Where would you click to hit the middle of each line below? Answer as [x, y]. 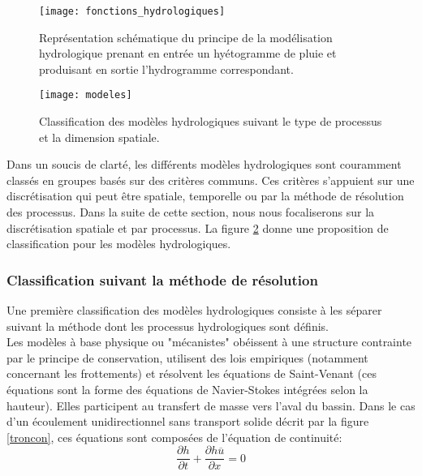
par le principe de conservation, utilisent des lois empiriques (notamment [187, 357]
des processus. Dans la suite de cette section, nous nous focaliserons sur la [191, 212]
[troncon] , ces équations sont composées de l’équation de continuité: [174, 437]
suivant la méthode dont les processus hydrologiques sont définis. [168, 326]
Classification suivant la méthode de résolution [162, 279]
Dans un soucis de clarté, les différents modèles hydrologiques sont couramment [204, 164]
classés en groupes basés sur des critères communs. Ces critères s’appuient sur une [211, 180]
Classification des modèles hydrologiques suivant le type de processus [211, 121]
